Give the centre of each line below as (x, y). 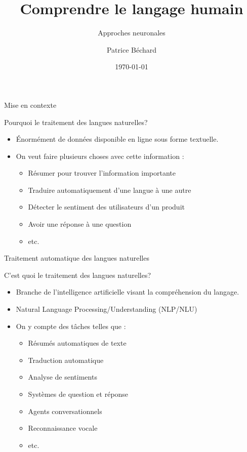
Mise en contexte (30, 105)
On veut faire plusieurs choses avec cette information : (100, 156)
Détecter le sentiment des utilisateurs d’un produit (106, 207)
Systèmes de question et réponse (78, 394)
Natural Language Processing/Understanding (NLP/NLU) (107, 309)
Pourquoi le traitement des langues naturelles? (76, 122)
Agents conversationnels (65, 411)
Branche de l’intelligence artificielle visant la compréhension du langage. (128, 292)
